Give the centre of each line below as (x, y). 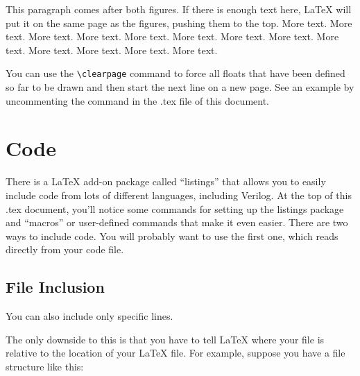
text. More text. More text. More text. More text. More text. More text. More (172, 36)
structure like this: (45, 366)
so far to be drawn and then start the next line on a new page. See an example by (180, 87)
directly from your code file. (65, 249)
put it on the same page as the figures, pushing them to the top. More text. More (179, 23)
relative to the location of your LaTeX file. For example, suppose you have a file (175, 353)
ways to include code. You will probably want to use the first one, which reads (172, 236)
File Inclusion (55, 287)
